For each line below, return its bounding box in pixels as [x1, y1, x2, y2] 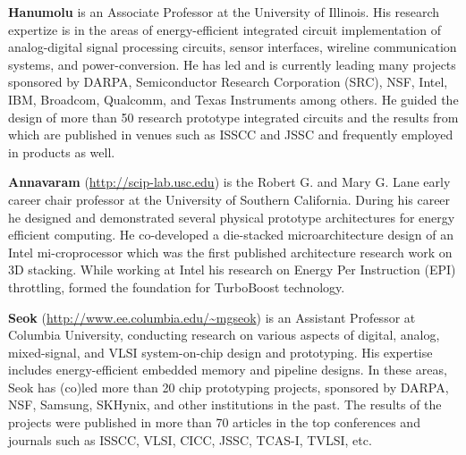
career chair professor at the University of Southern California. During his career [8, 190, 451, 208]
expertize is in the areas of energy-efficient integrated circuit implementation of [8, 20, 442, 38]
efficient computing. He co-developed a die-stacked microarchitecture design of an [8, 225, 453, 244]
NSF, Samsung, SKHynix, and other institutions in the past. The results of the [8, 395, 442, 414]
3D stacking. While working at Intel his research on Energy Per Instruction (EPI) [8, 260, 456, 279]
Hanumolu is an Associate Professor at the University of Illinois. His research [8, 3, 440, 21]
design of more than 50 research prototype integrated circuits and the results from [8, 107, 459, 126]
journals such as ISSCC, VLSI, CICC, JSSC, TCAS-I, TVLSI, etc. [8, 430, 372, 449]
